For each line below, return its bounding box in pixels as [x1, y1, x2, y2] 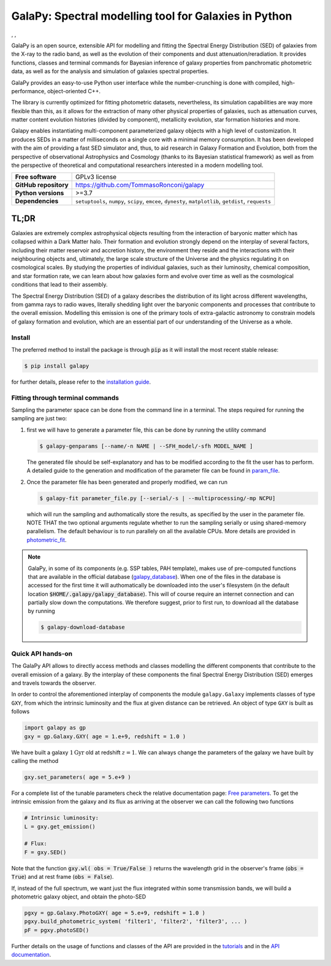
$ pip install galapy [24, 362, 89, 369]
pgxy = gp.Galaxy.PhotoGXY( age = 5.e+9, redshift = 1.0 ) [24, 909, 205, 916]
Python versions [15, 189, 64, 198]
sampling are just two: [11, 415, 67, 422]
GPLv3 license [75, 172, 116, 181]
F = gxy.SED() [24, 849, 67, 856]
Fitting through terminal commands [11, 393, 120, 402]
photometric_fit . [26, 536, 67, 543]
